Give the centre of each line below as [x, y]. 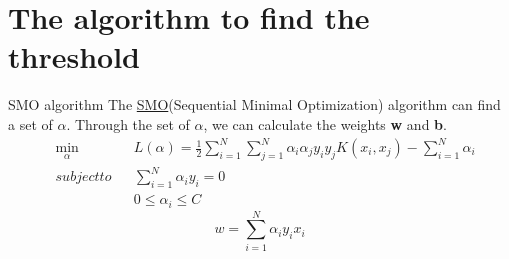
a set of [30, 123]
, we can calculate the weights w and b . [325, 123]
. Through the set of [128, 123]
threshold [74, 56]
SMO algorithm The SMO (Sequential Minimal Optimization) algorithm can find [254, 104]
